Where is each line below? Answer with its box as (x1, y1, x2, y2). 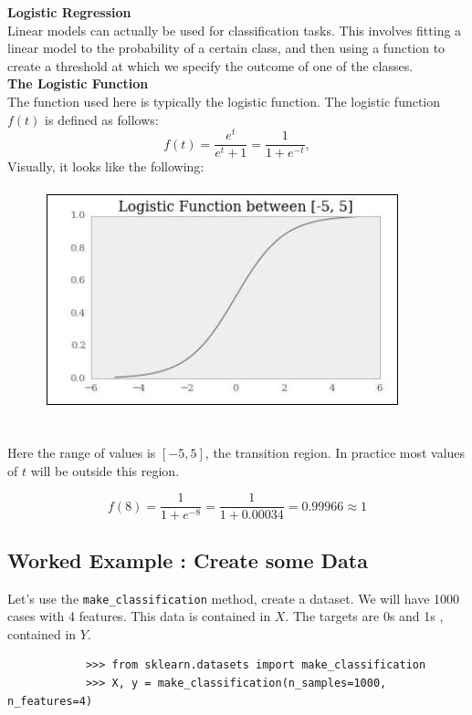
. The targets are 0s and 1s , (285, 606, 444, 626)
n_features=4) (7, 694, 93, 708)
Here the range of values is (7, 443, 156, 462)
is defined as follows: (45, 109, 159, 129)
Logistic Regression (7, 3, 131, 21)
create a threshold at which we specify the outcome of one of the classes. (7, 56, 414, 75)
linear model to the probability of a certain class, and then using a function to (7, 38, 446, 57)
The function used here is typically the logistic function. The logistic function (7, 91, 441, 110)
